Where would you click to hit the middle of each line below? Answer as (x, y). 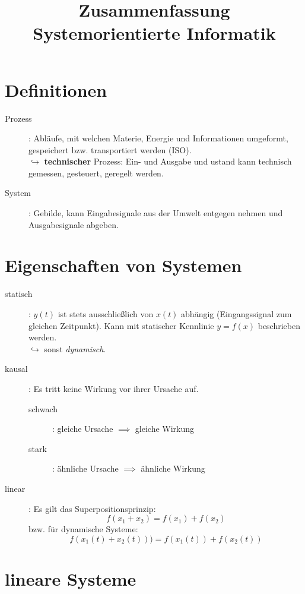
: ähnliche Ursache (85, 468)
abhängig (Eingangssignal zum (236, 313)
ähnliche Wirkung (173, 468)
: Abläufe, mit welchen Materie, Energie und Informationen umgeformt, (158, 138)
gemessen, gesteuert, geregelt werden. (96, 173)
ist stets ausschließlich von (106, 313)
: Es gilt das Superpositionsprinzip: (92, 508)
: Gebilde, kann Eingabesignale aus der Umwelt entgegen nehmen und (156, 213)
